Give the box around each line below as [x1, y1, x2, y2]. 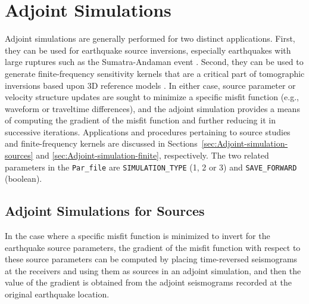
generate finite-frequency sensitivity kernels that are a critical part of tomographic [5, 67, 305, 79]
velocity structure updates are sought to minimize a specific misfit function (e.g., [5, 91, 299, 103]
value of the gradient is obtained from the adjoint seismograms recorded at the [5, 276, 292, 289]
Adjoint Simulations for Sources [5, 201, 205, 220]
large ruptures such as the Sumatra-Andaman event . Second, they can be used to [5, 55, 304, 68]
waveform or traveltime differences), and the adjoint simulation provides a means [5, 102, 300, 114]
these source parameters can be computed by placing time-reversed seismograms [5, 253, 298, 265]
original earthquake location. [5, 288, 110, 300]
